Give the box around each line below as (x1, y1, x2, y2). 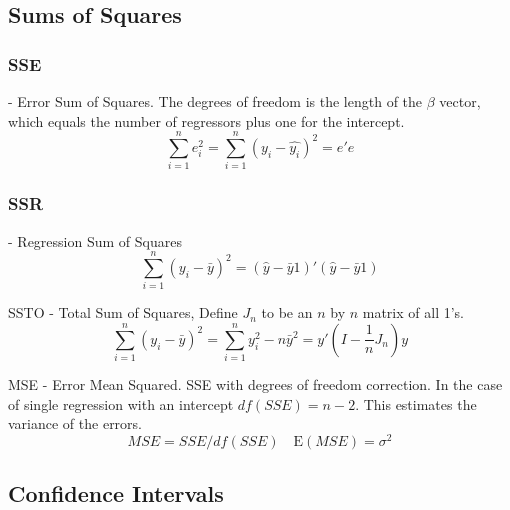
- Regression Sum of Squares (8, 230, 182, 251)
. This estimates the (355, 393, 477, 414)
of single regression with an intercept (8, 393, 234, 414)
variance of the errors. (8, 413, 143, 434)
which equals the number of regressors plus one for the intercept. (8, 110, 405, 131)
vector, (439, 91, 481, 111)
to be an (261, 302, 313, 323)
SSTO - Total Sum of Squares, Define (8, 302, 238, 323)
